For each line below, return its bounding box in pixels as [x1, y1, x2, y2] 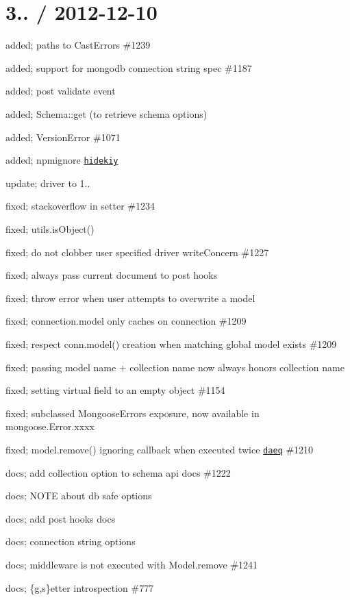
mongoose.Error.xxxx [5, 419, 95, 434]
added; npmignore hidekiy [5, 153, 118, 167]
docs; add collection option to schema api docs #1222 [5, 465, 231, 479]
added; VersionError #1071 [5, 129, 121, 144]
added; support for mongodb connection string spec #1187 [5, 60, 252, 75]
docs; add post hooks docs [5, 511, 116, 525]
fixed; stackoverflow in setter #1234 [5, 199, 155, 213]
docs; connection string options [5, 534, 136, 549]
